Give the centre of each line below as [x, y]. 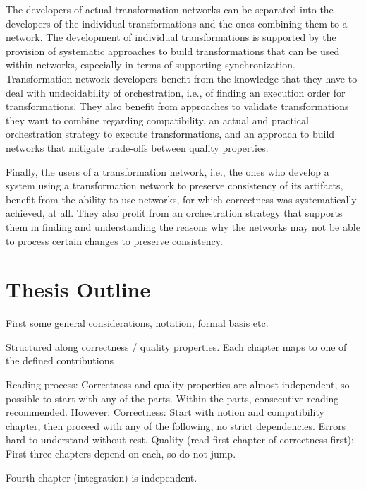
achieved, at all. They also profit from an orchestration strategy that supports [174, 213]
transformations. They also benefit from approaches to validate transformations [177, 106]
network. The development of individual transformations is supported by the [171, 37]
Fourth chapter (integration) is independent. [102, 477]
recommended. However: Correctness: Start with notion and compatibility [165, 412]
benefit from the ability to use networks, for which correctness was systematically [181, 199]
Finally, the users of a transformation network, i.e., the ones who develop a [167, 171]
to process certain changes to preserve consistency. [114, 240]
